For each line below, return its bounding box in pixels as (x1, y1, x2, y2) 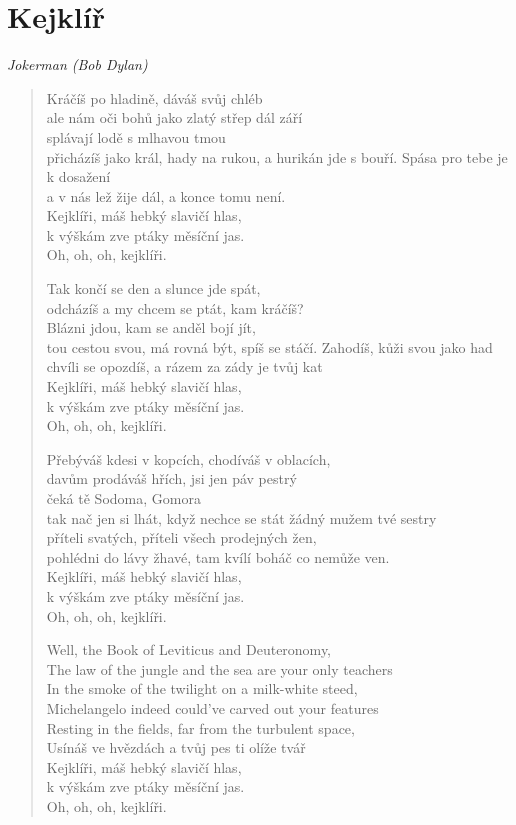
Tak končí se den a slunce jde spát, (46, 278, 261, 299)
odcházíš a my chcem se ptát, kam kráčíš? (46, 297, 304, 318)
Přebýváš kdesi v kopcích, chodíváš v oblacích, (46, 448, 331, 469)
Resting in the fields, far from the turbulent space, (46, 717, 355, 738)
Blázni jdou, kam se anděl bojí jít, (46, 317, 256, 338)
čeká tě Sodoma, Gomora (46, 488, 201, 508)
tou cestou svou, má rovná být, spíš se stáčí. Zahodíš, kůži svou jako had (46, 336, 493, 357)
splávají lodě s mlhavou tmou (46, 126, 226, 147)
